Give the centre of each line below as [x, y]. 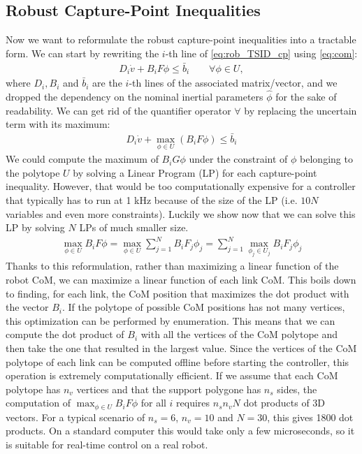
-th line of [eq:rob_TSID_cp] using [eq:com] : [261, 53]
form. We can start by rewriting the [82, 53]
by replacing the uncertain [301, 110]
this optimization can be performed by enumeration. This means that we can [171, 320]
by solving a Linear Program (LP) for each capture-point [195, 172]
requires [193, 403]
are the [107, 83]
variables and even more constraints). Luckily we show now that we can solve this [181, 213]
